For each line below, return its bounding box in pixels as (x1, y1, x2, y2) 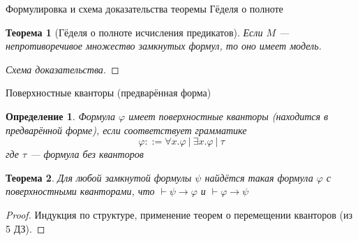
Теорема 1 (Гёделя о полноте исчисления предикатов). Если (6, 24, 263, 39)
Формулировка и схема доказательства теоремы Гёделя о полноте (6, 1, 283, 15)
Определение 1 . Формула (6, 108, 116, 123)
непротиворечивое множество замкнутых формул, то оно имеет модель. (6, 38, 322, 53)
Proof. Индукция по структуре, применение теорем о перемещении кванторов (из (6, 207, 353, 221)
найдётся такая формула (204, 170, 313, 184)
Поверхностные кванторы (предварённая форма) (6, 85, 211, 100)
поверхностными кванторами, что (6, 184, 155, 198)
